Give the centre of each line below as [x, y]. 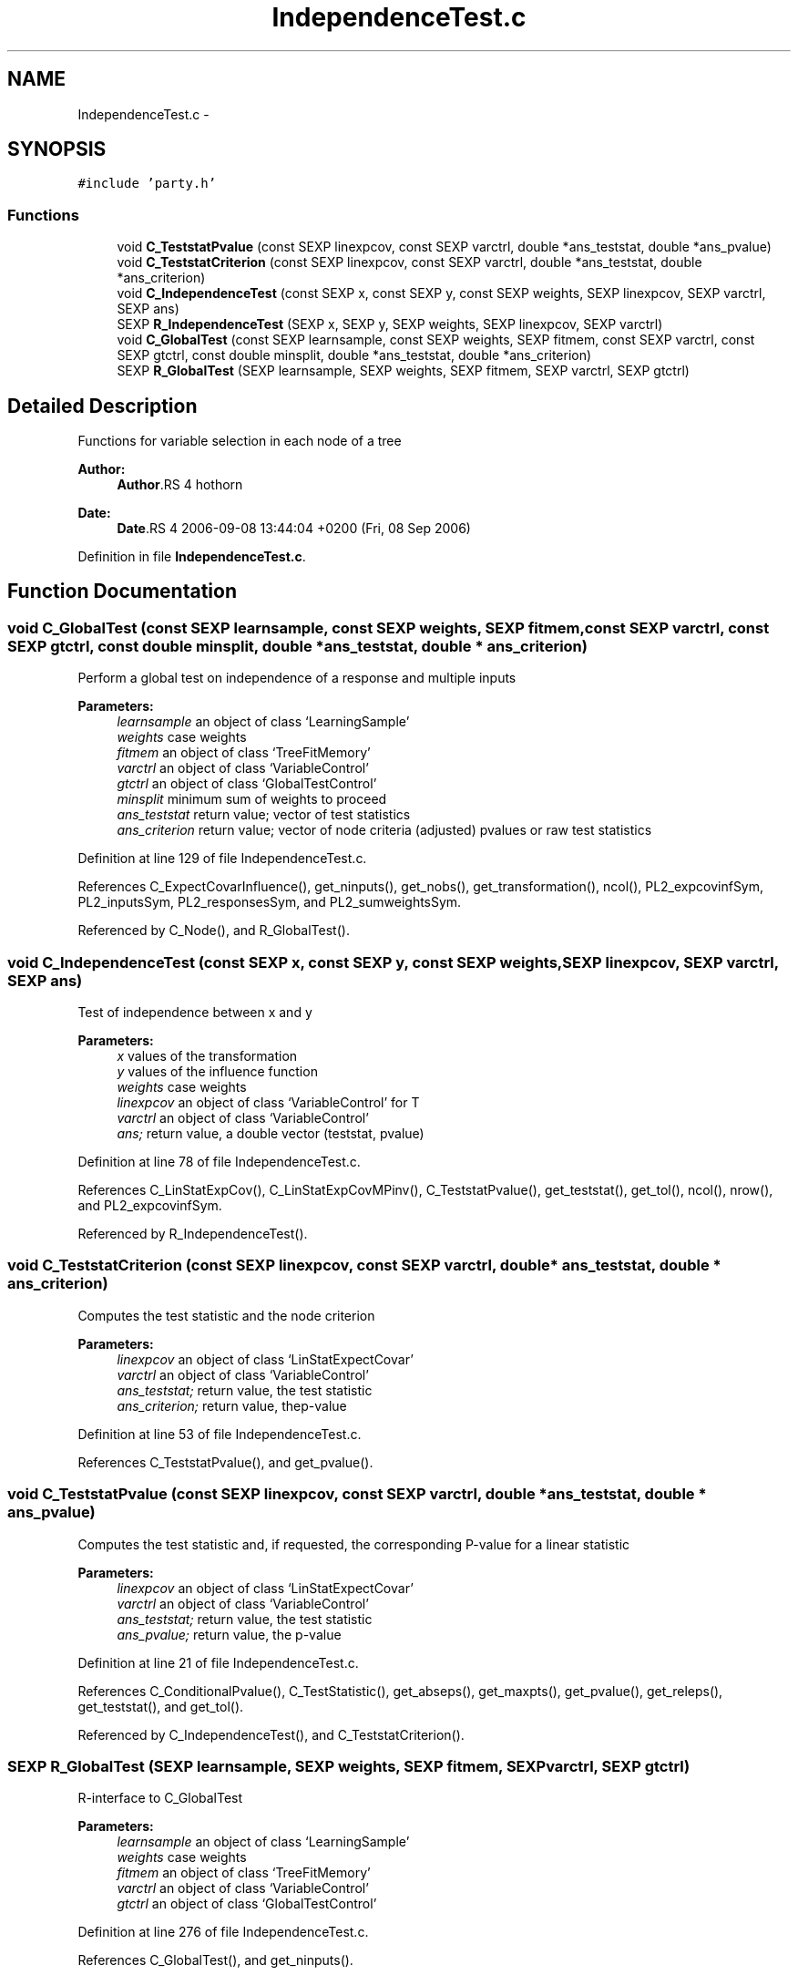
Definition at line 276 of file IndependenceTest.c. [223, 1932]
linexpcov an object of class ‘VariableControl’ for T [268, 1102]
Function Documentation [122, 591]
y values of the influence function [217, 1071]
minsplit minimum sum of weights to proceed [252, 799]
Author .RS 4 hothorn [180, 485]
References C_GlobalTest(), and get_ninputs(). [215, 1960]
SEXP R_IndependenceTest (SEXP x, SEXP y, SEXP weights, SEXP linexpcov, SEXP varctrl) [390, 324]
